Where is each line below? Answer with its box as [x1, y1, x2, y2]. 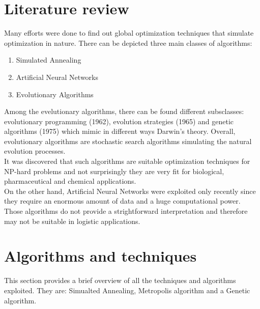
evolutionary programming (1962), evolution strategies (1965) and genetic [4, 116, 234, 126]
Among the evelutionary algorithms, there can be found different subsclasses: [4, 106, 244, 117]
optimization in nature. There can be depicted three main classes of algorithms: [4, 37, 252, 48]
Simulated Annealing [16, 54, 81, 65]
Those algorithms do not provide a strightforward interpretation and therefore [4, 206, 248, 216]
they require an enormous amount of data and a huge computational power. [4, 195, 241, 206]
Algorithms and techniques [4, 245, 197, 266]
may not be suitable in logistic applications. [4, 215, 140, 226]
